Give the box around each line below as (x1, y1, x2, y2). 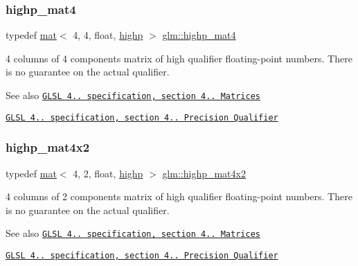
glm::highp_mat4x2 (162, 166, 246, 180)
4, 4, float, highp (73, 28, 143, 42)
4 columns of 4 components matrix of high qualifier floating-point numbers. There (6, 51, 352, 65)
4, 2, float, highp (73, 166, 143, 180)
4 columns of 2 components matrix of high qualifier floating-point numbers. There (6, 189, 352, 204)
